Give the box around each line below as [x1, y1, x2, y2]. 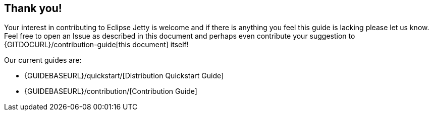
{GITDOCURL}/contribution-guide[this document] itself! [4, 40, 189, 49]
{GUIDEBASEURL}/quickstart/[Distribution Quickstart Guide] [24, 71, 224, 80]
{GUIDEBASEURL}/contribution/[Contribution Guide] [24, 87, 197, 96]
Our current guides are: [4, 56, 82, 65]
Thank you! [4, 2, 62, 15]
